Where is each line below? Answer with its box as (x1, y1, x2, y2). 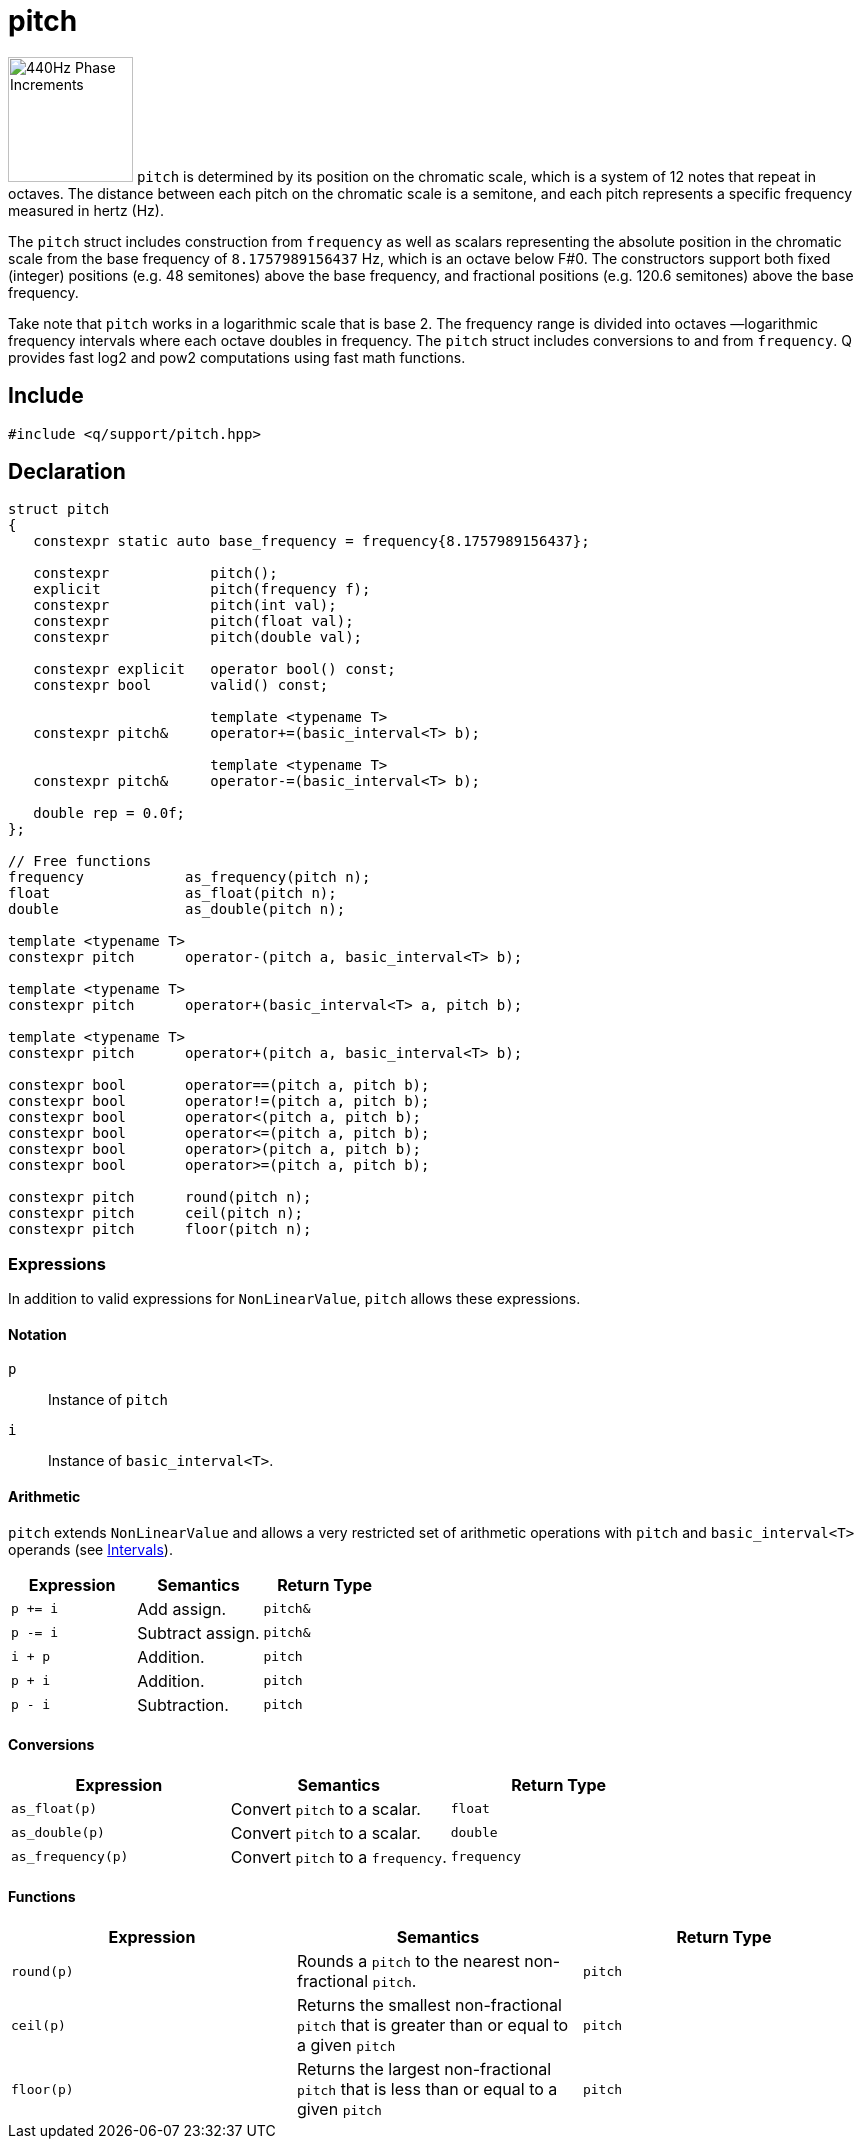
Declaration (8, 459, 126, 485)
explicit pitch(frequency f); (33, 581, 371, 598)
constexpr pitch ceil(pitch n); (8, 1205, 304, 1222)
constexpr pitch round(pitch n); (8, 1189, 312, 1206)
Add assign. (137, 1598, 227, 1619)
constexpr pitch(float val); (33, 613, 354, 630)
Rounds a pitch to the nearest (296, 1951, 520, 1972)
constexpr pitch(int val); (33, 597, 337, 614)
